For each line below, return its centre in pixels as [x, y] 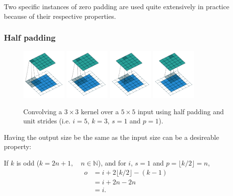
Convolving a [43, 111]
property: [18, 146]
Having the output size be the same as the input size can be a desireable [112, 137]
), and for [112, 162]
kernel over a [100, 111]
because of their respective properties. [60, 16]
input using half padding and [181, 111]
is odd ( [28, 162]
